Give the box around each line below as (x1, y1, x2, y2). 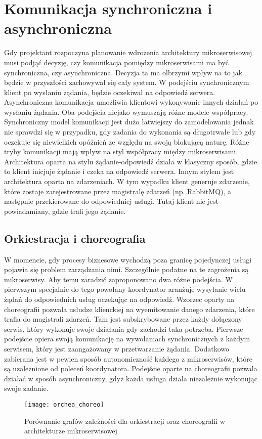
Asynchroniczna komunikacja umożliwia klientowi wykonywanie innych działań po (4, 97, 258, 107)
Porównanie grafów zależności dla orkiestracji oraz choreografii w (24, 415, 225, 426)
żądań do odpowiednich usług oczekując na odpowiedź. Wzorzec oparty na (4, 293, 235, 304)
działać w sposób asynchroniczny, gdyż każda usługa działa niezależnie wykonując (4, 373, 257, 383)
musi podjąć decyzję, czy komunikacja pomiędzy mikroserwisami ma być (4, 57, 229, 67)
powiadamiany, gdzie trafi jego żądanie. (4, 205, 126, 216)
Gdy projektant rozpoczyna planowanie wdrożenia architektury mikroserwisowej (4, 47, 252, 58)
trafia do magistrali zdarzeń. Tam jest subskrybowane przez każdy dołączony (4, 314, 242, 324)
